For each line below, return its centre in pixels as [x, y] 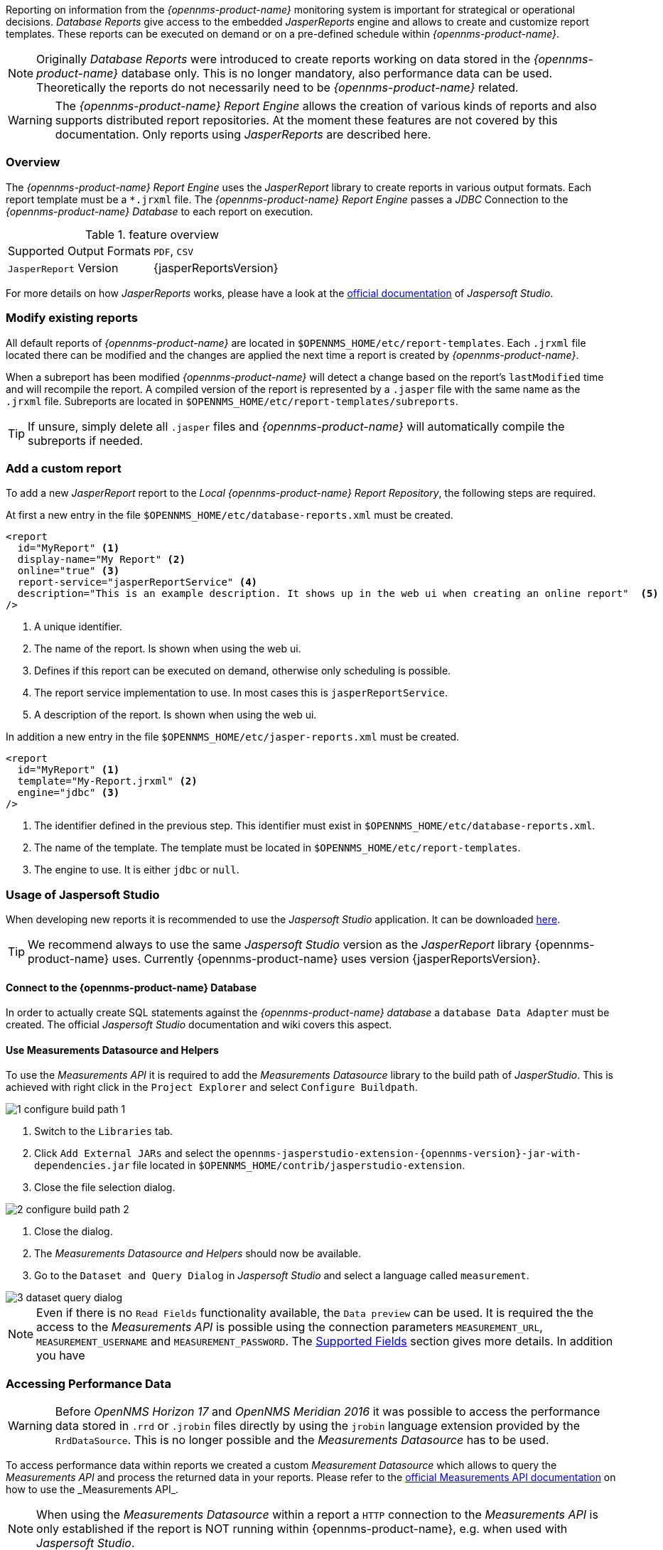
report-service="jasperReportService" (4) [138, 582]
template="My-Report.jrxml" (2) [107, 781]
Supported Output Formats [80, 251]
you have [61, 1356]
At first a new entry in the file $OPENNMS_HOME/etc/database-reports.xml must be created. [230, 515]
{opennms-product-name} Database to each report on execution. [160, 211]
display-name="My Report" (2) [101, 560]
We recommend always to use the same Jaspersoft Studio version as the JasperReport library [280, 944]
